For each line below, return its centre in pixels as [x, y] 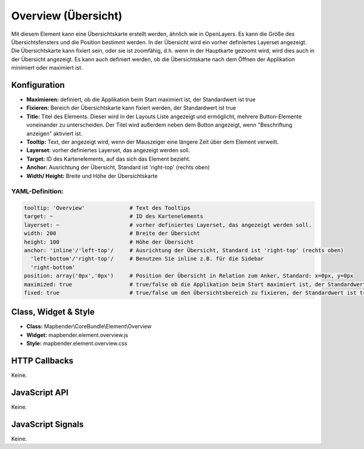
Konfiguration [38, 85]
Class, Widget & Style [53, 312]
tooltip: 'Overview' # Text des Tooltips [107, 208]
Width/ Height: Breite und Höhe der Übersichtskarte [92, 176]
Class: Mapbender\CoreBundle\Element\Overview [89, 327]
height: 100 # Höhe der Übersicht [109, 242]
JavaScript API [40, 392]
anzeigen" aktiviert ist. [55, 133]
